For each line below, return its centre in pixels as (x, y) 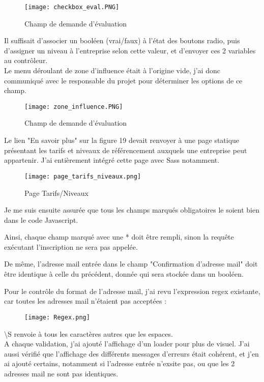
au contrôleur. (26, 60)
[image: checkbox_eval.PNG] (72, 7)
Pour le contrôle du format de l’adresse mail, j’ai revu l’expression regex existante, (132, 291)
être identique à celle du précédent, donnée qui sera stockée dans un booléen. (124, 274)
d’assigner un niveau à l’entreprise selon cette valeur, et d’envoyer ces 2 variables (130, 50)
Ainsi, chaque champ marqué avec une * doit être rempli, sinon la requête (119, 237)
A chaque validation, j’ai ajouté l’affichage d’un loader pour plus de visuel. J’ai (127, 344)
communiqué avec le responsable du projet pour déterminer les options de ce (123, 80)
